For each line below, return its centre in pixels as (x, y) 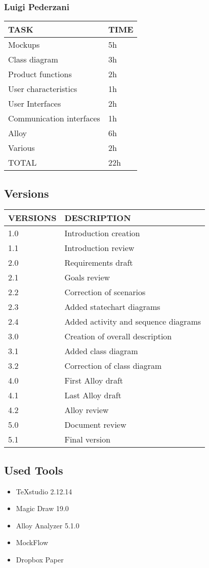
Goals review (87, 277)
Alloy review (87, 410)
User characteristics (43, 89)
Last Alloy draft (93, 395)
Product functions (40, 74)
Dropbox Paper (40, 559)
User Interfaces (35, 104)
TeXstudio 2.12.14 (44, 491)
